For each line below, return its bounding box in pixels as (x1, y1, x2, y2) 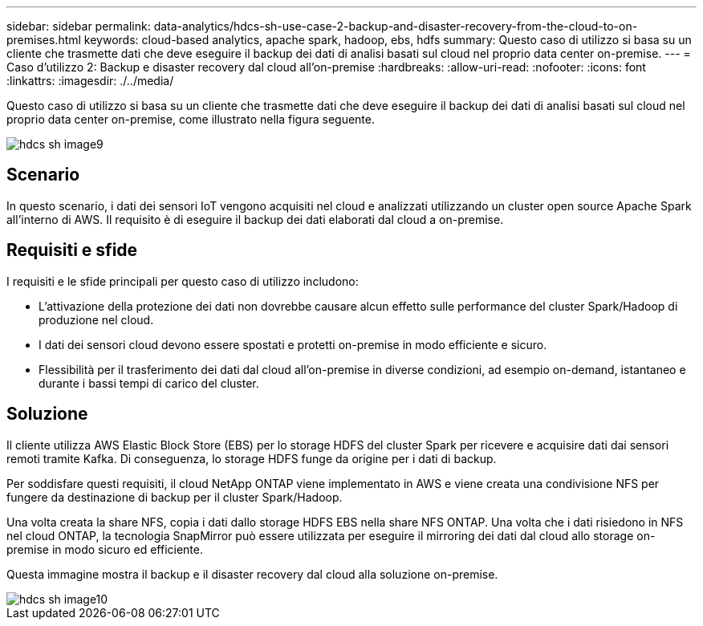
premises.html (6, 33, 81, 47)
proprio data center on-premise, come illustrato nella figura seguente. (6, 112, 375, 126)
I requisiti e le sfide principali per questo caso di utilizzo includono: (6, 274, 359, 288)
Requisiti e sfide (6, 240, 138, 261)
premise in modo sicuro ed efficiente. (6, 542, 204, 556)
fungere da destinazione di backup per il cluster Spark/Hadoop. (6, 490, 343, 504)
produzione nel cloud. (39, 312, 154, 327)
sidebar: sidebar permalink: (6, 19, 151, 33)
